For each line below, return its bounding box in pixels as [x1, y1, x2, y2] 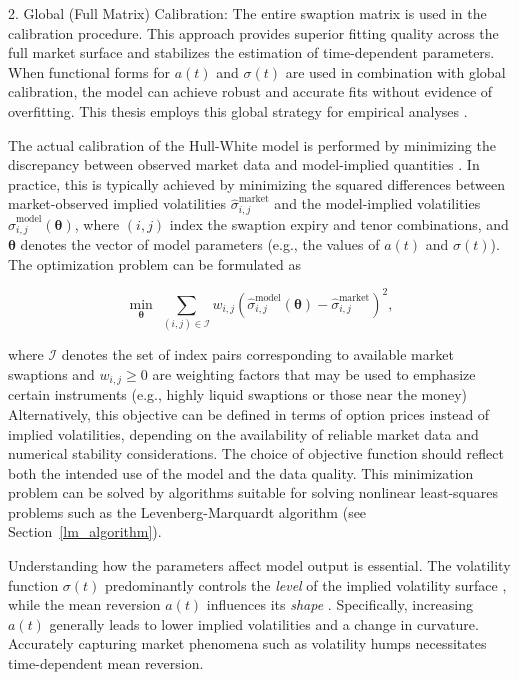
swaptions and [8, 363, 95, 384]
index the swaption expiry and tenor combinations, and [169, 213, 509, 234]
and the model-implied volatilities [274, 193, 481, 214]
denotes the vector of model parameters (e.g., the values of [20, 234, 380, 255]
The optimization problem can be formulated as [8, 253, 301, 274]
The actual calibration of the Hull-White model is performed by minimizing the [8, 134, 496, 155]
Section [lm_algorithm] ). [8, 521, 162, 542]
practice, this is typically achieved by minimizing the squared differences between [8, 173, 505, 194]
